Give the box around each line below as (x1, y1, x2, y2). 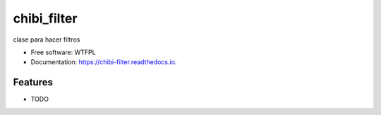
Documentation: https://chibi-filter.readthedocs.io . (30, 58, 177, 66)
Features (13, 76, 53, 88)
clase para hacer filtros (13, 35, 80, 44)
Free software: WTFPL (30, 48, 96, 56)
